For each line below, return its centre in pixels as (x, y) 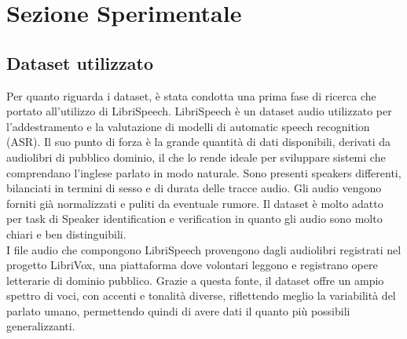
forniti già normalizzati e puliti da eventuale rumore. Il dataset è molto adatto (195, 203)
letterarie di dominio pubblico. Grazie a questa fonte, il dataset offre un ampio (195, 280)
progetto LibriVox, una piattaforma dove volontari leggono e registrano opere (192, 265)
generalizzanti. (41, 326)
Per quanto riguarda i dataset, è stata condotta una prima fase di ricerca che (191, 95)
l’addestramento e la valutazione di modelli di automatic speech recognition (188, 126)
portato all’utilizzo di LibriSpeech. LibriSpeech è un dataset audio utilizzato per (199, 111)
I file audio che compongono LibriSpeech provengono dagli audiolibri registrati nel (204, 249)
